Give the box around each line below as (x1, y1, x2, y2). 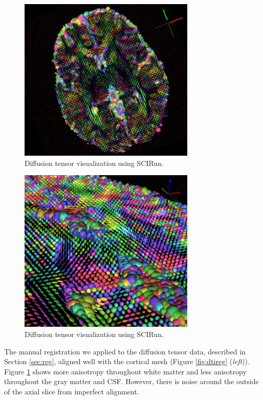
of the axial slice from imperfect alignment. (4, 386, 139, 396)
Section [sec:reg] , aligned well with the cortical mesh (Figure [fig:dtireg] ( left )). (4, 356, 250, 367)
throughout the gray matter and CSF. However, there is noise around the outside (4, 376, 259, 387)
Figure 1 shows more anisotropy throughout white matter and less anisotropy (4, 366, 247, 376)
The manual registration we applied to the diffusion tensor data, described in (4, 346, 246, 356)
